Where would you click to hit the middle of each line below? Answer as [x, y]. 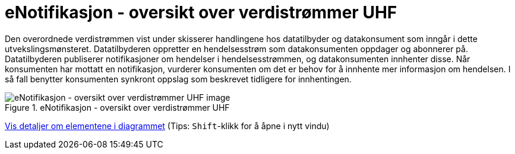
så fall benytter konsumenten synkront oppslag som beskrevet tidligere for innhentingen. [178, 79]
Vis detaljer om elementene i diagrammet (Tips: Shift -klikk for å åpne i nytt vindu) [167, 126]
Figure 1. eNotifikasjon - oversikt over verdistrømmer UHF [117, 107]
